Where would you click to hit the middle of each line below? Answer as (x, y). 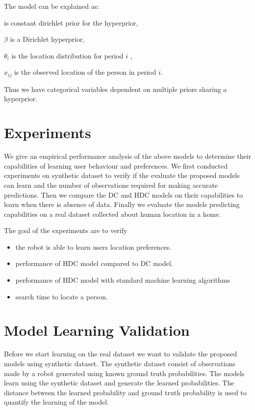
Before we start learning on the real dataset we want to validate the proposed (121, 354)
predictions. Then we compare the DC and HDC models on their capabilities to (124, 194)
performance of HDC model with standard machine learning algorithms (123, 280)
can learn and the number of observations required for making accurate (111, 185)
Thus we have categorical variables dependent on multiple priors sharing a (115, 89)
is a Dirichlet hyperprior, (47, 39)
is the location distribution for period (67, 55)
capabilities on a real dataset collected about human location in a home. (113, 214)
